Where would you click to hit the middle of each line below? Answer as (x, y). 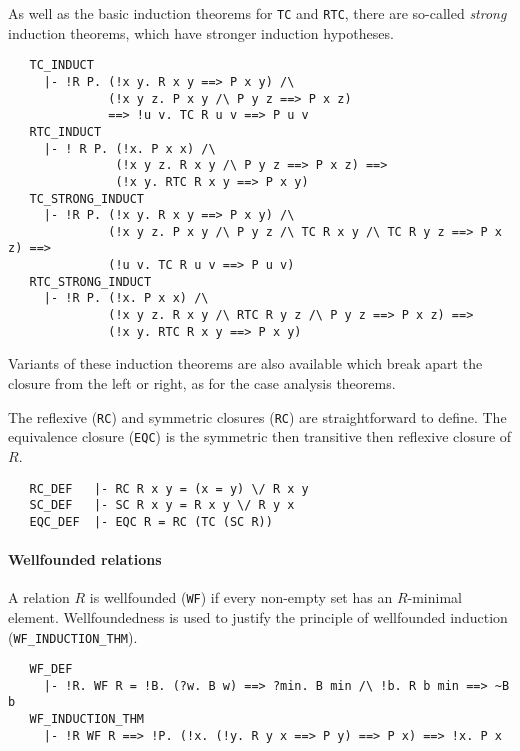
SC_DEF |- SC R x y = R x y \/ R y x (162, 505)
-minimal (434, 597)
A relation (39, 597)
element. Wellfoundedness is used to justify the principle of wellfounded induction (258, 616)
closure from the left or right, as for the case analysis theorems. (202, 383)
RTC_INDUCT (65, 131)
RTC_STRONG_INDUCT (90, 281)
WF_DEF (51, 669)
